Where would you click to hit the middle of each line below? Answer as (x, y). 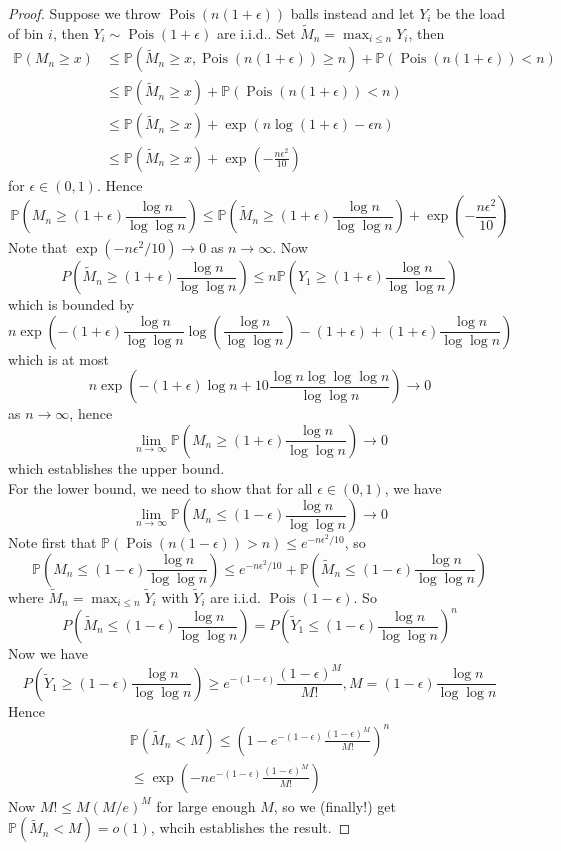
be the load (470, 13)
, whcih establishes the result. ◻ (250, 827)
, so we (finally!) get (334, 805)
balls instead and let (352, 13)
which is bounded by (71, 304)
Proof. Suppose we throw (84, 13)
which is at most (58, 358)
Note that (38, 247)
